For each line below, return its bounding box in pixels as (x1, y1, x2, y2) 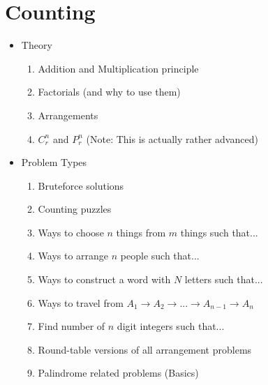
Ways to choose (38, 225, 104, 239)
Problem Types (21, 155, 87, 169)
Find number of (38, 319, 105, 333)
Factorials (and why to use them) (38, 84, 181, 99)
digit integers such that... (117, 319, 225, 333)
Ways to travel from (38, 295, 124, 310)
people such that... (120, 248, 200, 263)
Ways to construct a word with (38, 272, 171, 287)
